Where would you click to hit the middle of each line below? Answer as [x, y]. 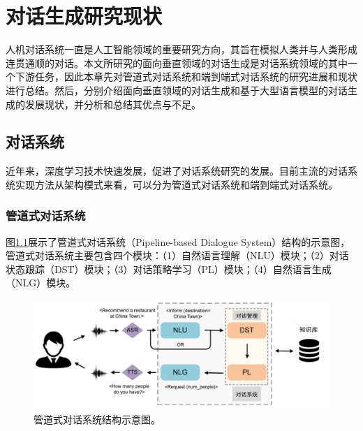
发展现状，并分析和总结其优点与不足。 [113, 104]
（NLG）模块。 [41, 283]
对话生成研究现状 [84, 16]
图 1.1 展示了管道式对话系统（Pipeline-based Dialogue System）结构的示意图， [178, 241]
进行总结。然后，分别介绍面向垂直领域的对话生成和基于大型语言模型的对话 [177, 90]
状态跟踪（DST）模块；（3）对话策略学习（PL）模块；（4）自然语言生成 [169, 269]
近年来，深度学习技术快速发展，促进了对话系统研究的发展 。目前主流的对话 [177, 171]
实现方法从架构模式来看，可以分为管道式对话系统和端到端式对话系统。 [176, 184]
